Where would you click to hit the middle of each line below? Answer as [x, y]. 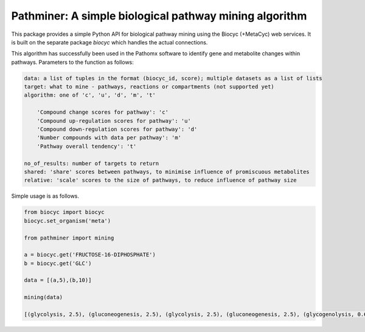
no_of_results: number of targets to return [92, 163]
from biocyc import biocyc [64, 212]
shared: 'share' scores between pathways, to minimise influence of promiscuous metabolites [167, 172]
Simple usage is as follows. [45, 196]
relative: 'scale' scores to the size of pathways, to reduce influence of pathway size [161, 180]
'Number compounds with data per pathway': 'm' [109, 138]
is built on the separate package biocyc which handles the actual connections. [109, 42]
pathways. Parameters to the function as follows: [72, 62]
